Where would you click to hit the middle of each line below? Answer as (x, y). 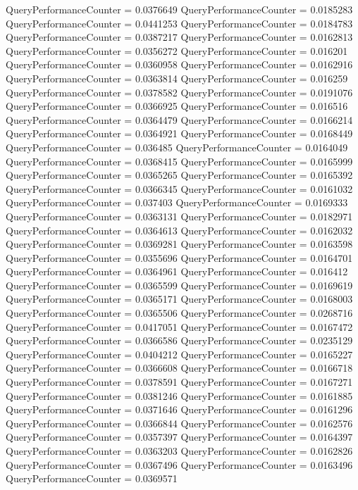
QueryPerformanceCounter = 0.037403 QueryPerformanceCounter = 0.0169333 (177, 202)
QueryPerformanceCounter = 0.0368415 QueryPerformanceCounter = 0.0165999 (179, 161)
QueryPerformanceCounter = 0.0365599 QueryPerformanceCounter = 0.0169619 (179, 285)
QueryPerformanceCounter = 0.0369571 (92, 478)
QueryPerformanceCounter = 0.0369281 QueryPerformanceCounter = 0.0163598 (179, 244)
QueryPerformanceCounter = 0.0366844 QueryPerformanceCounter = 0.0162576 (179, 423)
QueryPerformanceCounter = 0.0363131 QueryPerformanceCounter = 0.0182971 (179, 216)
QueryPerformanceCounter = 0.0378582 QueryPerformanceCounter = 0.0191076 (179, 92)
